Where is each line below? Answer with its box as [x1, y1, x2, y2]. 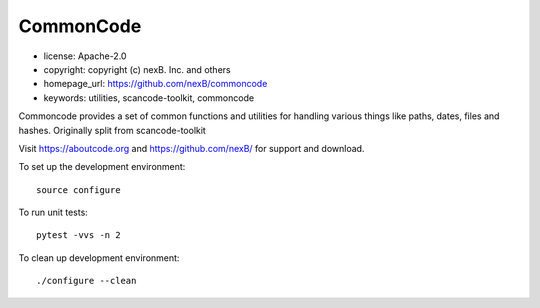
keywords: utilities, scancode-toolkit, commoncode [43, 91, 255, 104]
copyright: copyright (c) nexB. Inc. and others [43, 63, 231, 75]
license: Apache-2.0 [43, 50, 127, 62]
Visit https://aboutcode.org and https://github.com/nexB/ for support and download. [18, 142, 365, 154]
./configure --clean [36, 275, 137, 287]
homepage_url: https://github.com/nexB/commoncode [43, 78, 268, 90]
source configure [36, 184, 121, 195]
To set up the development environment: [18, 161, 186, 173]
